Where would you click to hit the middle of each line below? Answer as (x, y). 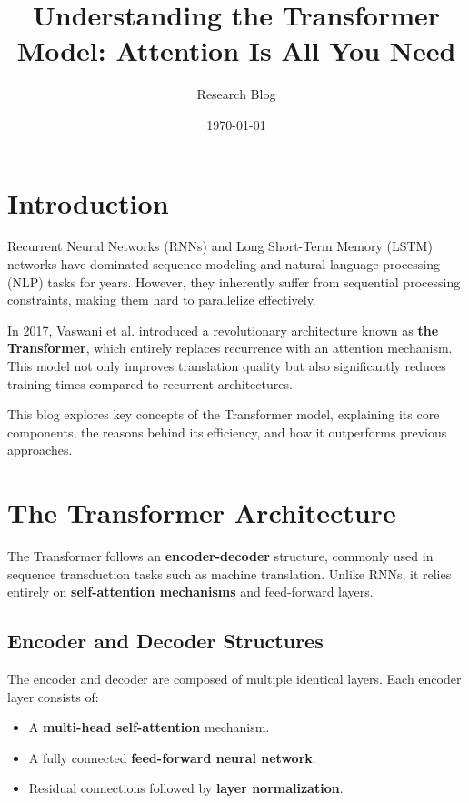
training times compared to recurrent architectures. (150, 383)
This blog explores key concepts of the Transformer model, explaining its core (224, 414)
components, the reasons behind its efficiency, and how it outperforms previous (227, 432)
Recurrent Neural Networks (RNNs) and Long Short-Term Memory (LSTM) (220, 246)
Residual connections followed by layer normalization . (186, 788)
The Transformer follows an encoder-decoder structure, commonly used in (220, 556)
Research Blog (236, 94)
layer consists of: (53, 696)
